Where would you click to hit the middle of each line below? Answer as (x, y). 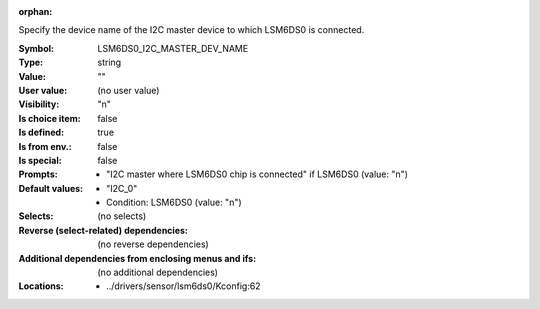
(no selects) (122, 216)
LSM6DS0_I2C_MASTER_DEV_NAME (173, 48)
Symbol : (36, 48)
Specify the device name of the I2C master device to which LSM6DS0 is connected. (191, 30)
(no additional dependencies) (158, 272)
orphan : (35, 11)
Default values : (51, 188)
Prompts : (38, 174)
